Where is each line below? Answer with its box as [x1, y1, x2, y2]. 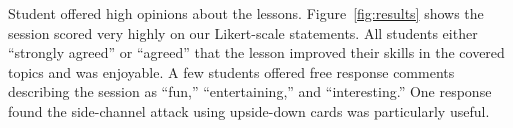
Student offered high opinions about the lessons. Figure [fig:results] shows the [8, 3, 484, 23]
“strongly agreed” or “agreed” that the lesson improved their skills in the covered [8, 42, 505, 63]
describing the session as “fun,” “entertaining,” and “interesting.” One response [8, 81, 492, 102]
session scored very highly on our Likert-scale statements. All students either [8, 22, 478, 43]
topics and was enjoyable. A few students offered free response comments [8, 61, 455, 82]
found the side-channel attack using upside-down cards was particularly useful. [8, 100, 490, 121]
